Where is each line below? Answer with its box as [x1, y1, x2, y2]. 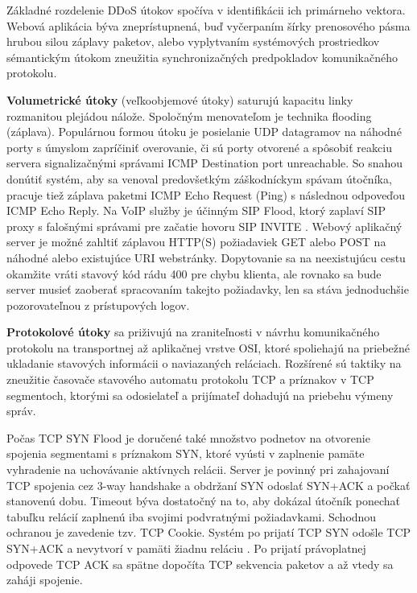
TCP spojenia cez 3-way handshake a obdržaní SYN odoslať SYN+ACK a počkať [6, 476, 411, 493]
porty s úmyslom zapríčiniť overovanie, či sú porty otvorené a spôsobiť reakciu [6, 138, 392, 155]
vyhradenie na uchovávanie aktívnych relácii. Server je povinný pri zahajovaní [6, 461, 390, 478]
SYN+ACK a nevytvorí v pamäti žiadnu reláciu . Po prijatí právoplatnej [6, 540, 366, 556]
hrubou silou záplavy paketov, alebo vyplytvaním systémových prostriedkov [6, 33, 380, 50]
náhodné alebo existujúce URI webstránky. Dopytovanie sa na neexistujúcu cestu [6, 249, 406, 266]
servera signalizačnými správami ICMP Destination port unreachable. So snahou [6, 154, 403, 171]
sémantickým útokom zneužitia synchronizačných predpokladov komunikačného [6, 48, 398, 65]
